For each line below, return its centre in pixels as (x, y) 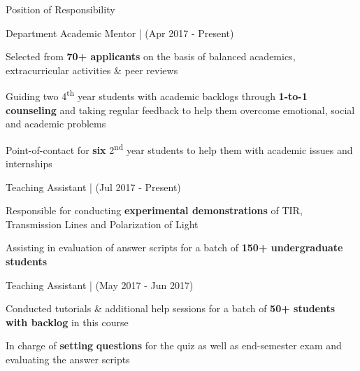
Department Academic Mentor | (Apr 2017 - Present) (120, 33)
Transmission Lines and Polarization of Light (102, 224)
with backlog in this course (67, 322)
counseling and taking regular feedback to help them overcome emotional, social (180, 110)
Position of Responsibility (60, 9)
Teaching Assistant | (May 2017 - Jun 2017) (100, 285)
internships (29, 163)
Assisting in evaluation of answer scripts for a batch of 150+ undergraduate (174, 247)
